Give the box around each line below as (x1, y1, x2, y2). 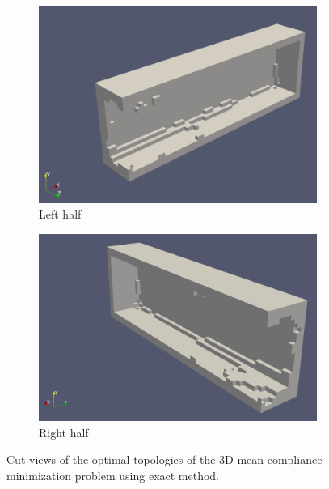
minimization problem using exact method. (6, 466, 220, 483)
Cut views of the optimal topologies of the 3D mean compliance (6, 451, 323, 468)
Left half (39, 206, 82, 223)
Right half (39, 423, 89, 440)
